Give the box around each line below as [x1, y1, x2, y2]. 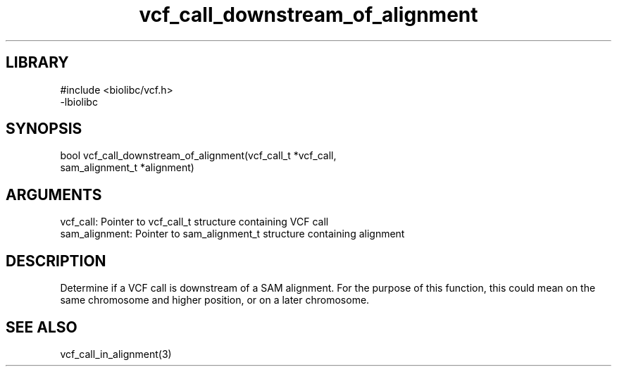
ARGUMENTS [6, 185, 102, 204]
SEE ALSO [6, 318, 77, 336]
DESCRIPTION [6, 252, 106, 270]
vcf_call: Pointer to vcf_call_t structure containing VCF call [60, 216, 329, 228]
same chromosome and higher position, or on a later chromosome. [60, 294, 370, 306]
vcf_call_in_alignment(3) [60, 347, 172, 360]
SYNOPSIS [6, 120, 82, 138]
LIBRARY [6, 54, 69, 72]
